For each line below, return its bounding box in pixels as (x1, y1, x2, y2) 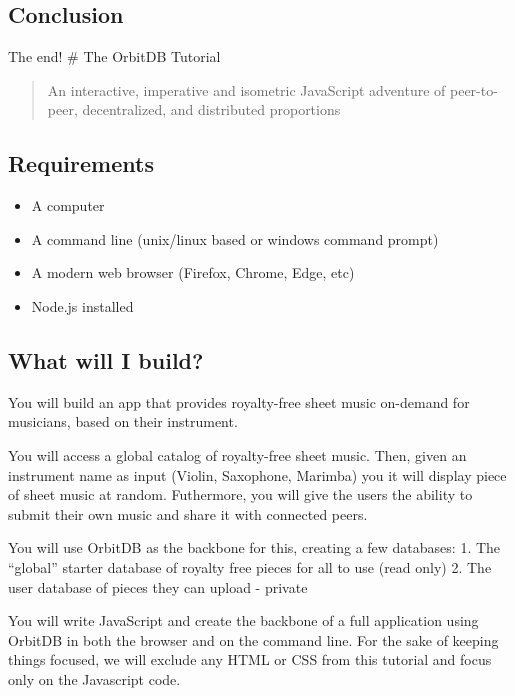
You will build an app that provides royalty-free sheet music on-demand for (8, 391, 470, 412)
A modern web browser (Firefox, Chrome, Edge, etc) (31, 262, 355, 283)
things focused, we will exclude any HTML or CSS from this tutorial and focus (8, 649, 492, 670)
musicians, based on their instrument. (8, 411, 238, 432)
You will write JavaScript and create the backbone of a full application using (8, 610, 479, 631)
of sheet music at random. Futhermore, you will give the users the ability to (8, 484, 473, 505)
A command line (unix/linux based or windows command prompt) (31, 228, 439, 249)
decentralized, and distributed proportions (82, 99, 341, 120)
